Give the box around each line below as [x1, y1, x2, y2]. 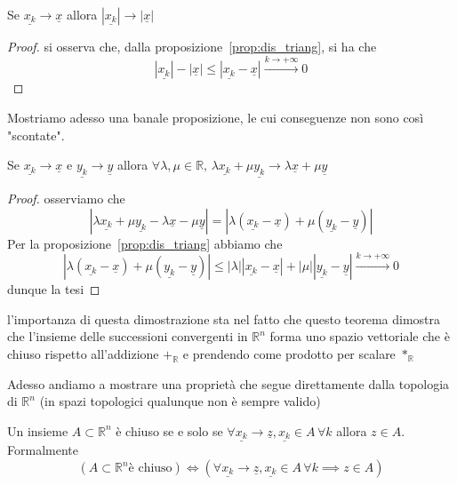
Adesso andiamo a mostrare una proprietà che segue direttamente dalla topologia [7, 374, 450, 393]
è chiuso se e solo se [116, 421, 223, 440]
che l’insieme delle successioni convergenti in [7, 327, 248, 346]
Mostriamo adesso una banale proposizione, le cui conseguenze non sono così [7, 107, 424, 126]
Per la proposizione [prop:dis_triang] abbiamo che [7, 234, 283, 252]
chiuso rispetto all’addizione [7, 344, 159, 362]
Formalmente [7, 441, 78, 459]
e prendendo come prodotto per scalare [182, 344, 396, 362]
